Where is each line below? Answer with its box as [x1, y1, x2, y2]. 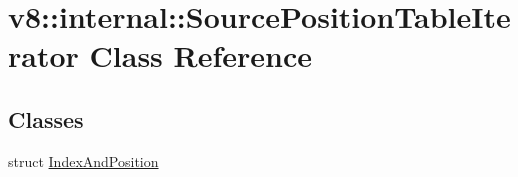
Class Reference [89, 35, 313, 76]
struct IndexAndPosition [8, 150, 159, 171]
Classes [8, 103, 84, 134]
